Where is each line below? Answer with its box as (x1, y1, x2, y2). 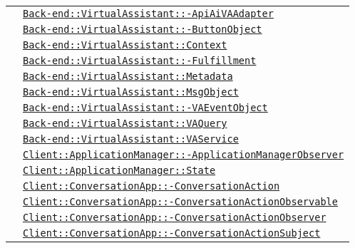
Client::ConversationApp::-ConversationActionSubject (23, 227, 321, 239)
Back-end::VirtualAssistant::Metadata (23, 71, 233, 82)
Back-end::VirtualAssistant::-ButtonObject (23, 24, 262, 35)
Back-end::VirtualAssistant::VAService (23, 133, 239, 145)
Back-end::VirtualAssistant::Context (23, 39, 227, 51)
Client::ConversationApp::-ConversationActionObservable (23, 196, 338, 207)
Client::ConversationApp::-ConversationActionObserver (23, 212, 326, 223)
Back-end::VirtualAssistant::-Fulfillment (23, 55, 257, 66)
